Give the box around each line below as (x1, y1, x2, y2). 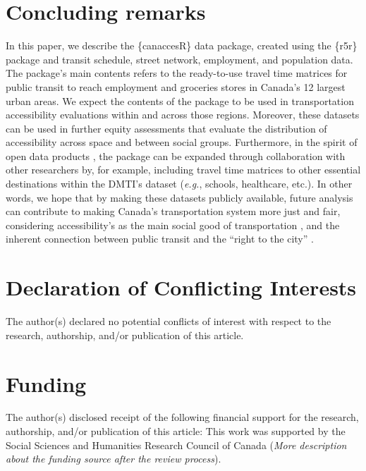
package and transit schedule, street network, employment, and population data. (6, 51, 353, 66)
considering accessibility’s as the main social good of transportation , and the (6, 217, 340, 232)
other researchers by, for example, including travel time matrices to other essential (6, 162, 361, 177)
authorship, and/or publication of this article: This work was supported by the (6, 424, 346, 439)
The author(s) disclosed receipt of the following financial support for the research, (6, 410, 359, 424)
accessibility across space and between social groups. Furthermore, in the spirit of (6, 135, 358, 149)
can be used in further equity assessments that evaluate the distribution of (6, 121, 327, 135)
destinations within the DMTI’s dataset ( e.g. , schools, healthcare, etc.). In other (6, 176, 353, 191)
